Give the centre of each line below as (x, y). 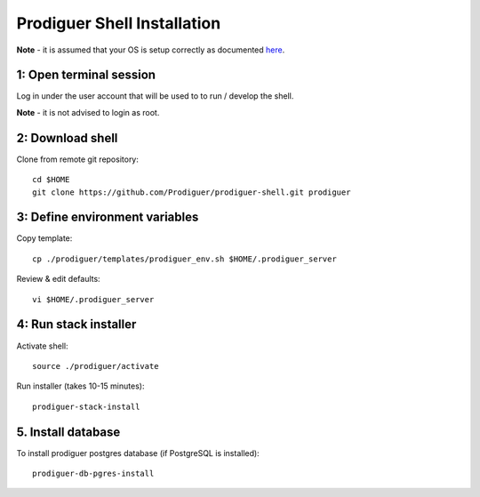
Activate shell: (42, 346)
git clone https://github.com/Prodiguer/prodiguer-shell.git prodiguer (192, 192)
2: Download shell (67, 138)
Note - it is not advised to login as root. (88, 112)
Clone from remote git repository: (78, 159)
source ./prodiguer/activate (96, 366)
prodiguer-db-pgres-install (93, 473)
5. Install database (68, 432)
